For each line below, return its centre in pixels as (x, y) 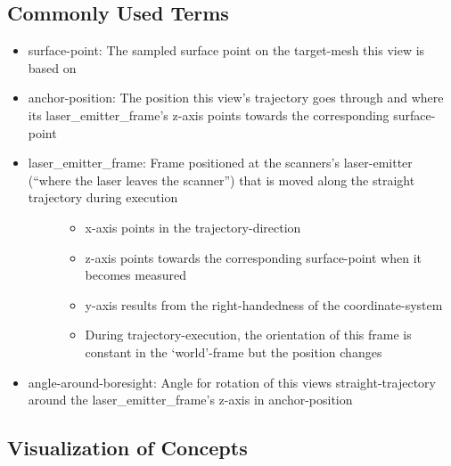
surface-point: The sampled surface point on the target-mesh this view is (226, 50)
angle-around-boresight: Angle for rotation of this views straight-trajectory (232, 382)
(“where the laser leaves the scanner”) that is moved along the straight (221, 180)
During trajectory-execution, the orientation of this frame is (248, 335)
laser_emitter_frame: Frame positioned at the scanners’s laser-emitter (220, 163)
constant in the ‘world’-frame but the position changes (234, 352)
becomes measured (135, 275)
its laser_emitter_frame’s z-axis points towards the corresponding (209, 114)
